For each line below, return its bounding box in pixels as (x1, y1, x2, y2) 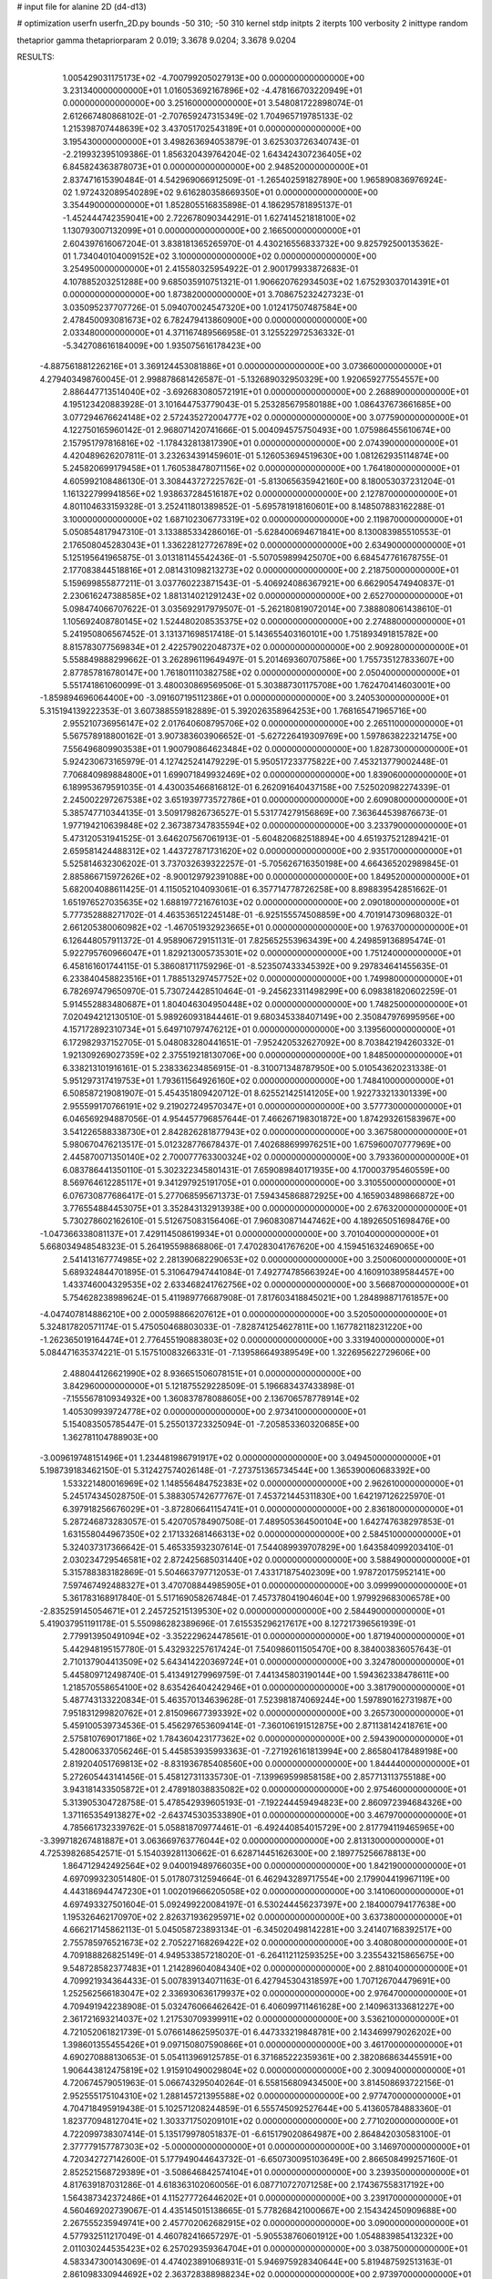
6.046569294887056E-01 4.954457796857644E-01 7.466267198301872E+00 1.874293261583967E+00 (62, 1113, 456, 1125)
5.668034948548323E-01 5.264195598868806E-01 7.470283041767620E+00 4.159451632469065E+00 (39, 1241, 435, 1253)
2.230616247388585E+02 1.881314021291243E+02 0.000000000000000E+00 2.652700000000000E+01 (62, 591, 464, 602)
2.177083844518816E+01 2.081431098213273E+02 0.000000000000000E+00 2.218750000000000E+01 (62, 565, 459, 576)
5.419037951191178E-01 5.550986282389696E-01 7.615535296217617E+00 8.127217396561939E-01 (39, 1618, 416, 1629)
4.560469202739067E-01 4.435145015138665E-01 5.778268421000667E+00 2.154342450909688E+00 (62, 2205, 457, 2216)
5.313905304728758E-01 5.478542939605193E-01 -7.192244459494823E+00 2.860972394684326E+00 (62, 1797, 463, 1808)
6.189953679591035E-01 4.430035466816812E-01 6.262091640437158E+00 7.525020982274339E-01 (62, 782, 450, 793)
